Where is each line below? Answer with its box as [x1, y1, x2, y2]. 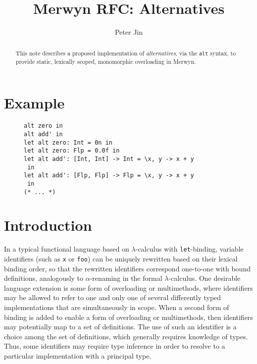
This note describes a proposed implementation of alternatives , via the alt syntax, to [15, 49, 236, 57]
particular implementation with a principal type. [4, 350, 152, 361]
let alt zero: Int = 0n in [24, 139, 112, 146]
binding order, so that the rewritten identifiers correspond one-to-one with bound [4, 263, 251, 273]
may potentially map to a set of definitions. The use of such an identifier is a [4, 321, 237, 332]
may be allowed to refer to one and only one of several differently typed [4, 292, 221, 303]
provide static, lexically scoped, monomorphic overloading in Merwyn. [15, 57, 196, 65]
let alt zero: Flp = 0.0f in [24, 147, 120, 155]
